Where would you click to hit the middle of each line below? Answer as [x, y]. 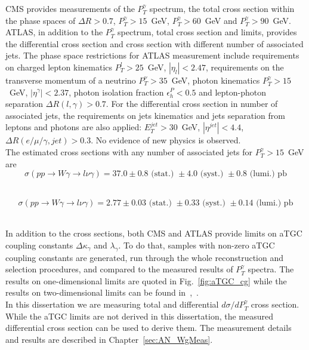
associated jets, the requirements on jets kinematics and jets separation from [145, 115]
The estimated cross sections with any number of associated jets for [129, 151]
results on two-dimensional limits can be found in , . [102, 292]
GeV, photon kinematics [216, 80]
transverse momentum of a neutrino [71, 80]
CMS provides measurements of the [70, 8]
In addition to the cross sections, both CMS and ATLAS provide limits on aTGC [154, 233]
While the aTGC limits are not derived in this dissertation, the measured [140, 316]
